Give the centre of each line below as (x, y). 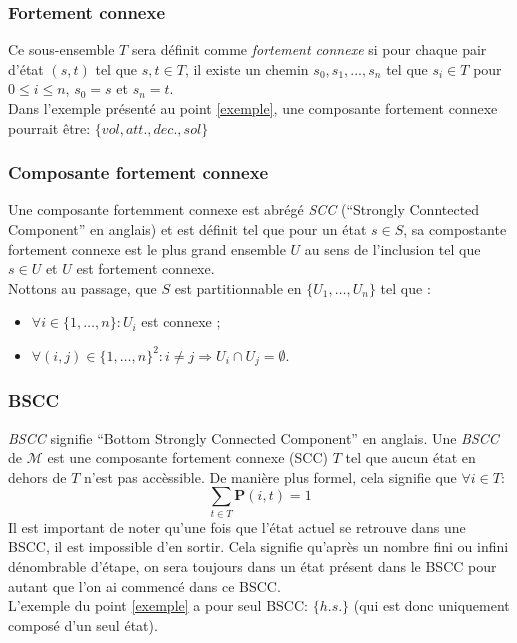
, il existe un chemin (246, 68)
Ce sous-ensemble (61, 49)
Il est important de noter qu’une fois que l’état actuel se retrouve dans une (237, 526)
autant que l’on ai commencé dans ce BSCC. (144, 585)
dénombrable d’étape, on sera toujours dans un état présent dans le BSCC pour (252, 565)
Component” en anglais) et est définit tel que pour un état (187, 229)
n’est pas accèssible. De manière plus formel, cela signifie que (270, 476)
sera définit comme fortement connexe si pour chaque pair (309, 49)
